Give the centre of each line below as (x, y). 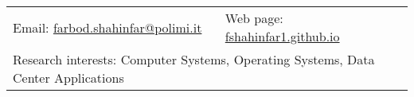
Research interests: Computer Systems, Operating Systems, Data (194, 59)
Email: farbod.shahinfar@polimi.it (107, 27)
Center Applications (68, 78)
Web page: (254, 18)
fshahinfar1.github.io (282, 36)
